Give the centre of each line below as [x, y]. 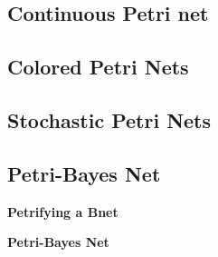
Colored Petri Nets [98, 67]
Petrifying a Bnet [63, 211]
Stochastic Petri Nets [109, 119]
